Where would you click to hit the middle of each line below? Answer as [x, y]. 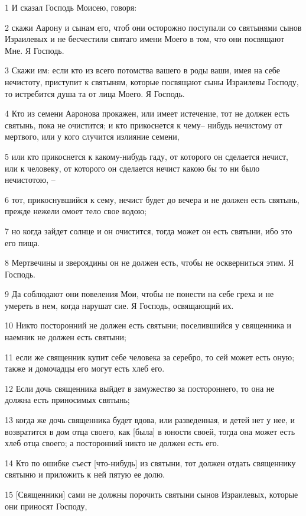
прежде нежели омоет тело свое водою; [76, 211]
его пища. [22, 242]
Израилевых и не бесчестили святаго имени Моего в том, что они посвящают [145, 39]
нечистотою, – [30, 180]
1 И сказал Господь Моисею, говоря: [71, 7]
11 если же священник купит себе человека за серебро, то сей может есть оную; [150, 357]
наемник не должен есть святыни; [66, 337]
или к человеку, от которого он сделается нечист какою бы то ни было [132, 168]
